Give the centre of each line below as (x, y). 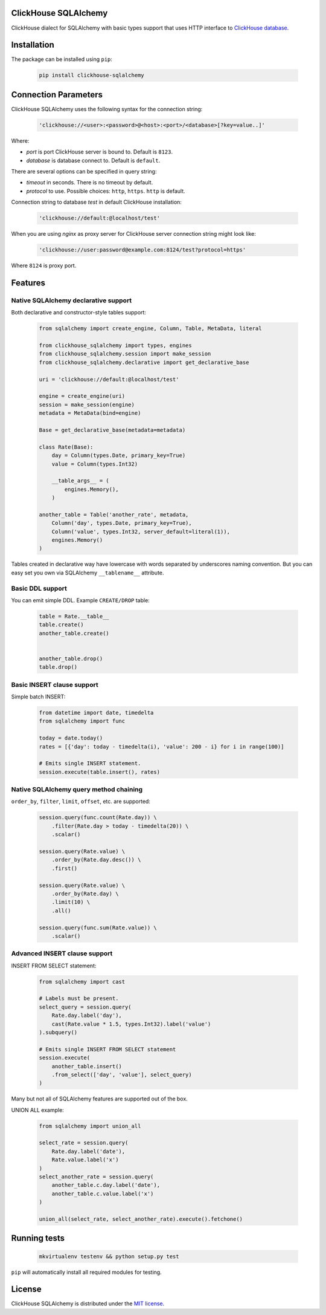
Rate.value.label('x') (85, 1160)
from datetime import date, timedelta (96, 713)
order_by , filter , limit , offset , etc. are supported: (81, 802)
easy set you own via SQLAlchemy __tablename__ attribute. (88, 573)
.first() (65, 868)
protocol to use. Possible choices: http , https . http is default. (106, 191)
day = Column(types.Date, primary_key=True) (119, 456)
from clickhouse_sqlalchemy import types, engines (116, 346)
